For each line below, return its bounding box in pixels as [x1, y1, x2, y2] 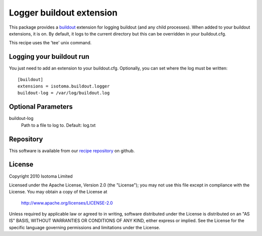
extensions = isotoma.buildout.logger [17, 84, 110, 89]
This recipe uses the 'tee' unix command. [9, 40, 92, 46]
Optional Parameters [9, 102, 73, 111]
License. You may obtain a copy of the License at [9, 189, 108, 195]
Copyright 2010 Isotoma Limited [9, 173, 73, 179]
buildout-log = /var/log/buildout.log [17, 90, 110, 96]
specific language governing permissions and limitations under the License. [9, 224, 160, 230]
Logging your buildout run [9, 52, 90, 61]
